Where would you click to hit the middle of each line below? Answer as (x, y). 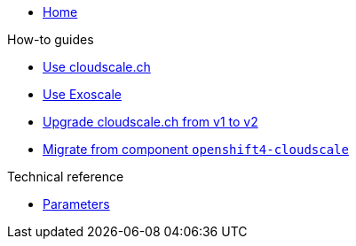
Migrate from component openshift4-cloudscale (196, 149)
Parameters (76, 204)
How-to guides (51, 39)
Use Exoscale (82, 94)
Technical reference (66, 177)
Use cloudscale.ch (97, 67)
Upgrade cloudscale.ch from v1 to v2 (150, 122)
